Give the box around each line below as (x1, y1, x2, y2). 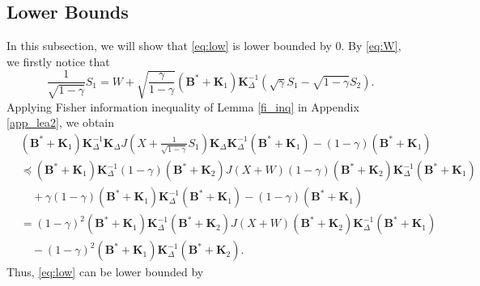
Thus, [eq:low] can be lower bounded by (6, 263, 204, 280)
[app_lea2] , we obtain (6, 114, 115, 131)
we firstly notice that (6, 53, 110, 69)
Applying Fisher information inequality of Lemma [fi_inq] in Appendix (6, 98, 359, 115)
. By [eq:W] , (341, 37, 401, 54)
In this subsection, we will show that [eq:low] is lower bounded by (6, 37, 332, 54)
